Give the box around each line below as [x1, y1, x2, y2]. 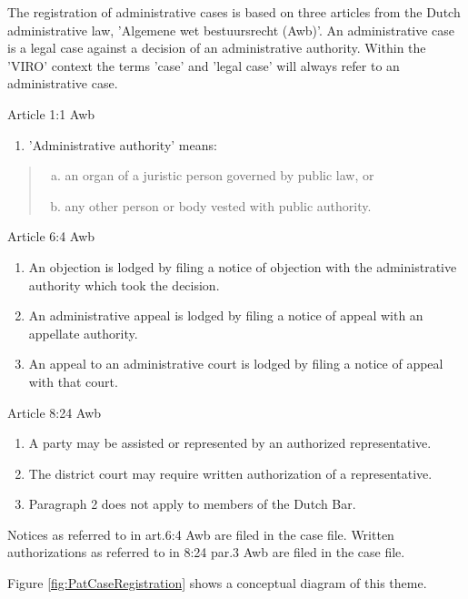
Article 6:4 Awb [7, 227, 95, 246]
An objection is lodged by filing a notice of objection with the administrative [28, 257, 457, 276]
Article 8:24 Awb [7, 402, 102, 421]
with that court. [28, 371, 118, 391]
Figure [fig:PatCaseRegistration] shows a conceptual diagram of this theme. [7, 574, 427, 593]
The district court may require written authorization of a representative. [28, 463, 433, 482]
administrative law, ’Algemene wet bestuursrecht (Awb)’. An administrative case [7, 20, 455, 39]
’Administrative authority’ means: [28, 135, 217, 154]
